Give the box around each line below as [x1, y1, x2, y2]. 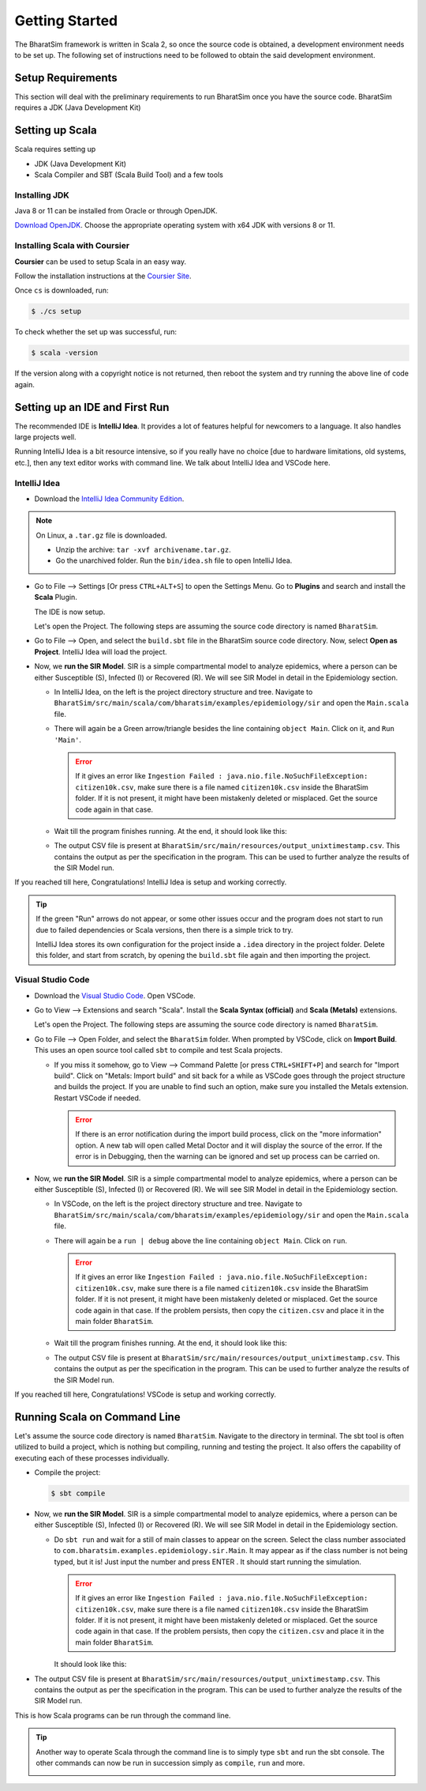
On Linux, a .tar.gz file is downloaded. [35, 530, 167, 540]
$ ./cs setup [31, 307, 82, 316]
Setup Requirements [14, 71, 118, 85]
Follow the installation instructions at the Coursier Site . [14, 271, 192, 281]
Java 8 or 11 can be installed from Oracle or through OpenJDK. [14, 206, 219, 216]
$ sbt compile [50, 1488, 106, 1498]
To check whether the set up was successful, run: [14, 327, 177, 337]
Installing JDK [14, 190, 70, 201]
